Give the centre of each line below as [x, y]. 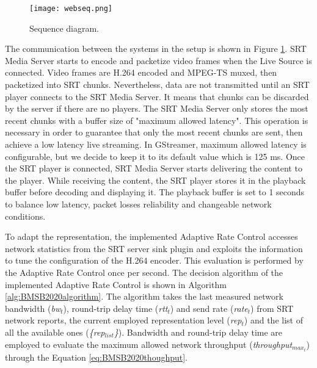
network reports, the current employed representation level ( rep [123, 320]
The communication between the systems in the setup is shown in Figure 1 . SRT [156, 49]
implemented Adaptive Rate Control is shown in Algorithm [116, 284]
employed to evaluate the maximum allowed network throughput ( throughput [149, 344]
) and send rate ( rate [209, 308]
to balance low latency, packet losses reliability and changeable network [138, 204]
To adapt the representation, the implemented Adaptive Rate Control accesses [151, 236]
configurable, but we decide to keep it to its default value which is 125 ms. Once [155, 156]
